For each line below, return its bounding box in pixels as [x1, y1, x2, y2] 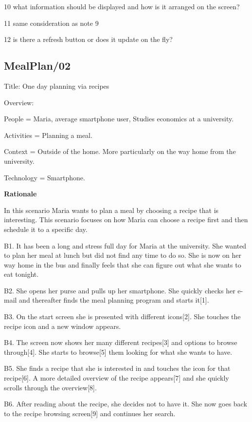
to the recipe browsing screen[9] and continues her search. [4, 408, 176, 418]
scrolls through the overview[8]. [4, 382, 97, 392]
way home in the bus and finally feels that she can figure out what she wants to [4, 259, 241, 269]
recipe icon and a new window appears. [4, 321, 121, 331]
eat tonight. [4, 269, 39, 279]
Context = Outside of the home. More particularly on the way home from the [4, 146, 236, 156]
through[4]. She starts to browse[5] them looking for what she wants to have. [4, 346, 233, 357]
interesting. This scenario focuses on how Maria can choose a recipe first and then [4, 214, 248, 225]
